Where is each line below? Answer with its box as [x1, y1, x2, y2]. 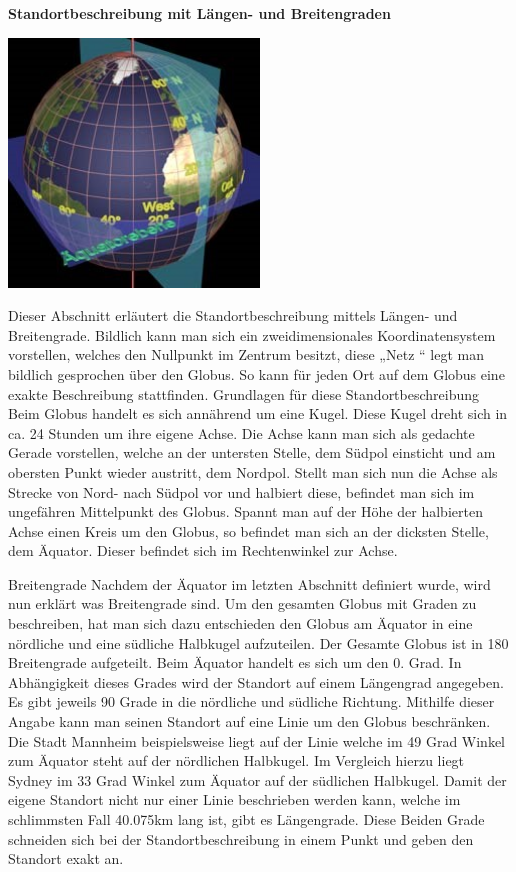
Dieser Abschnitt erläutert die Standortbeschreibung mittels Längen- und [8, 305, 458, 326]
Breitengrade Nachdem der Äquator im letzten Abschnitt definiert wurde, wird [8, 573, 491, 594]
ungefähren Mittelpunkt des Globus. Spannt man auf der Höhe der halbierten [8, 501, 483, 522]
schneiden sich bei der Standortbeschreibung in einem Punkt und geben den [8, 828, 474, 849]
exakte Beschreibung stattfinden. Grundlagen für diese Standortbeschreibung [8, 383, 480, 404]
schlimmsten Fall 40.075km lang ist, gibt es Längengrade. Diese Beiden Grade [8, 809, 485, 829]
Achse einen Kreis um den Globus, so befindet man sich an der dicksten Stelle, [8, 520, 489, 541]
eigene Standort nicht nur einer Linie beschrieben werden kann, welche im [8, 789, 461, 810]
